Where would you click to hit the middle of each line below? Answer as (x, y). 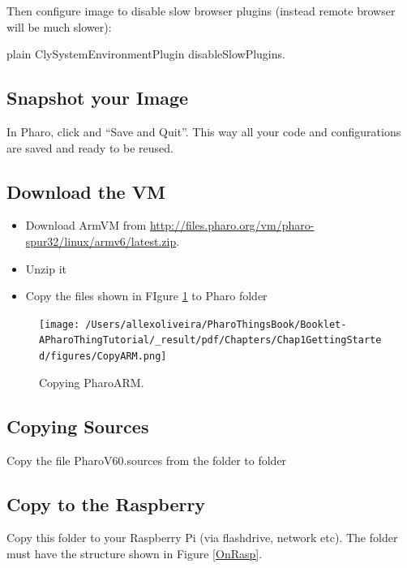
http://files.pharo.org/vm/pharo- (232, 225)
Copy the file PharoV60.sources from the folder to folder (147, 460)
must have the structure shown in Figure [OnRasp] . (135, 553)
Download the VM (86, 191)
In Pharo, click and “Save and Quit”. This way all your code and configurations (204, 131)
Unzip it (46, 268)
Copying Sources (78, 426)
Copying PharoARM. (92, 382)
